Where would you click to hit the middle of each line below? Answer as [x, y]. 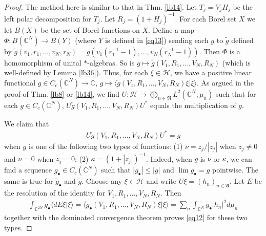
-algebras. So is [111, 62]
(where [86, 40]
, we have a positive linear [211, 72]
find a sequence [28, 170]
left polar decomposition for [48, 18]
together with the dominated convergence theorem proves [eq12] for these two [126, 217]
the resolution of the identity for [55, 193]
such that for [236, 93]
